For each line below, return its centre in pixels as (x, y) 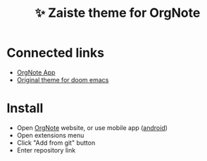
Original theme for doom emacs (63, 79)
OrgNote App (36, 72)
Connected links (56, 53)
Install (25, 109)
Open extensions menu (50, 135)
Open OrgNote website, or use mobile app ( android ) (92, 127)
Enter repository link (46, 150)
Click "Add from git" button (56, 143)
